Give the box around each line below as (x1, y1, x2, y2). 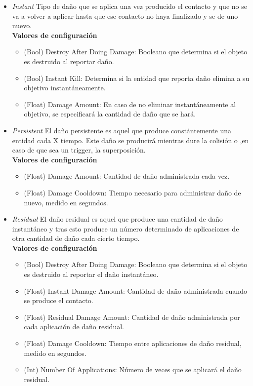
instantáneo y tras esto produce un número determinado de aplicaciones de (12, 223, 239, 233)
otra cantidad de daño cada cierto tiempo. (12, 233, 140, 243)
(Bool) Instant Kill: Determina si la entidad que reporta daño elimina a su (24, 73, 250, 83)
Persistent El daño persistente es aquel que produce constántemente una (12, 125, 232, 135)
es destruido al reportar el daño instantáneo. (24, 269, 159, 279)
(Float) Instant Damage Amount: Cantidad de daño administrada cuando (24, 285, 247, 296)
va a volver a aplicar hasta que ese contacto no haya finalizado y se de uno (12, 10, 238, 21)
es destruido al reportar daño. (24, 56, 114, 66)
